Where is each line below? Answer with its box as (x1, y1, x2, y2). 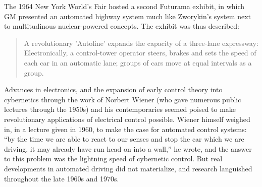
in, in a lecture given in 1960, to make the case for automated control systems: (4, 123, 247, 134)
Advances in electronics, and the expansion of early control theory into (4, 84, 223, 95)
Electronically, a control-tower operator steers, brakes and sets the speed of (24, 47, 256, 58)
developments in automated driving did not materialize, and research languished (4, 163, 252, 173)
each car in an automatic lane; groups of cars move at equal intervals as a (24, 57, 252, 68)
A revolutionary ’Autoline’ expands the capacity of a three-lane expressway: (24, 37, 258, 48)
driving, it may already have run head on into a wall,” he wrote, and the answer (4, 143, 252, 154)
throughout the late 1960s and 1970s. (4, 173, 119, 183)
